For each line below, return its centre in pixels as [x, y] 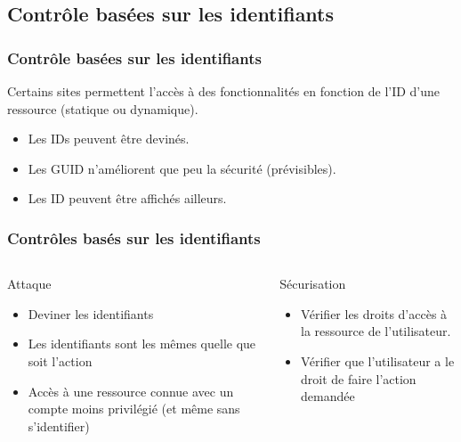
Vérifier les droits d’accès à [374, 313]
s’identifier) [59, 426]
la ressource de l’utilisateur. [376, 331]
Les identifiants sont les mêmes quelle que [142, 344]
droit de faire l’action [359, 378]
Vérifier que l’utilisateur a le [378, 360]
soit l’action [60, 360]
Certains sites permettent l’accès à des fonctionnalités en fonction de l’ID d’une [224, 91]
